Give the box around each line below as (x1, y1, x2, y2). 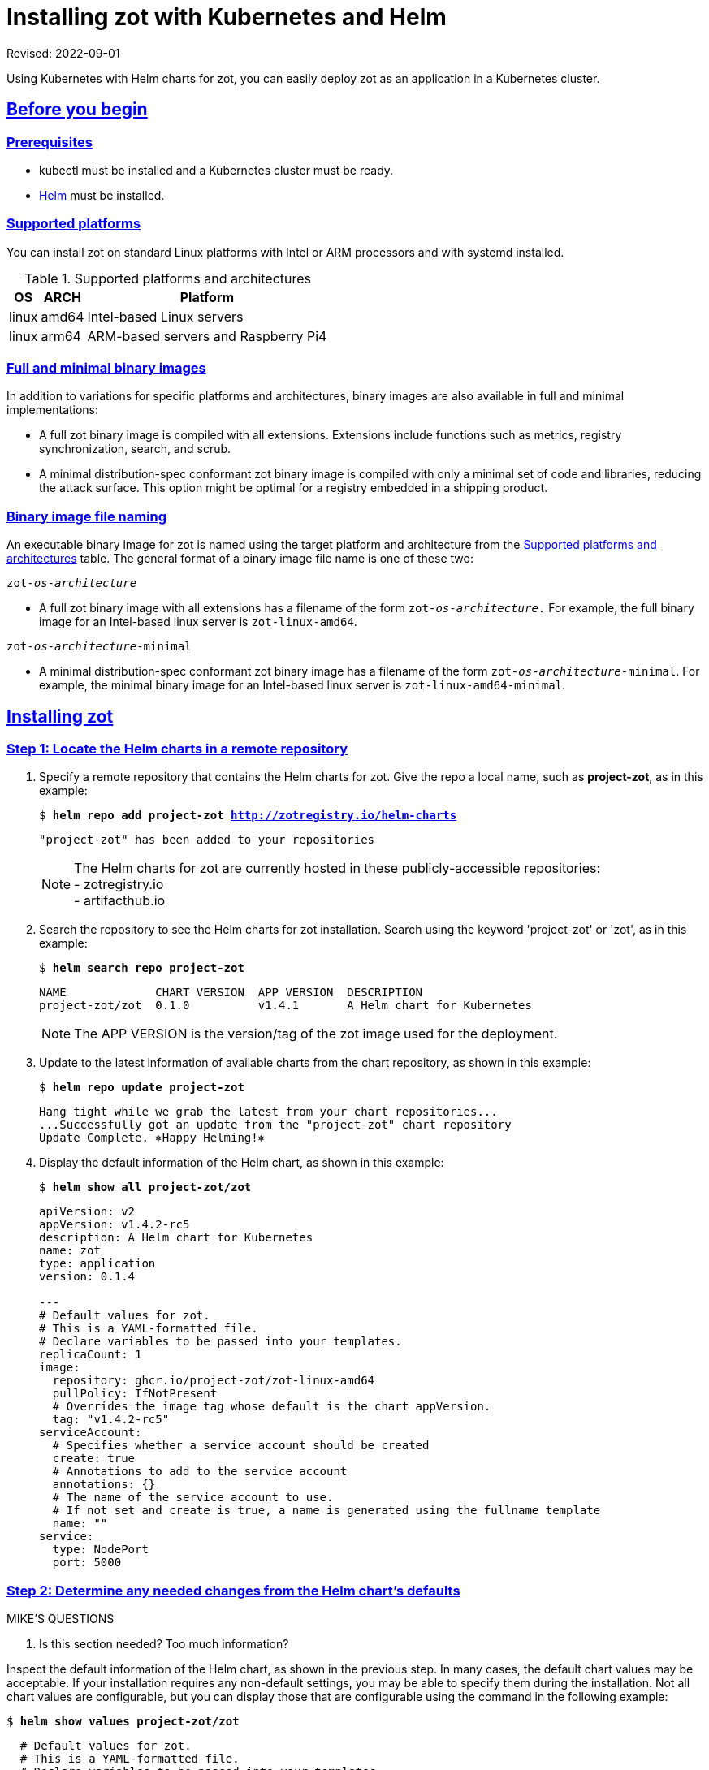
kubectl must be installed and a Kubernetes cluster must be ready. (39, 162, 394, 177)
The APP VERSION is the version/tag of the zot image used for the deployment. (74, 1025, 558, 1043)
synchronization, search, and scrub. (39, 442, 231, 456)
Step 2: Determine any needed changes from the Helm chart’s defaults (6, 1582, 460, 1599)
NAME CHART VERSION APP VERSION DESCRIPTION (39, 986, 423, 999)
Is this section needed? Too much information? (39, 1637, 289, 1651)
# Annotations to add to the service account (52, 1465, 348, 1479)
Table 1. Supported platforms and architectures (24, 270, 312, 287)
